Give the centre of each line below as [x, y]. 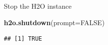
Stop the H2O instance [38, 6]
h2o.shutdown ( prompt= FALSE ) [54, 22]
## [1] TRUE [23, 39]
